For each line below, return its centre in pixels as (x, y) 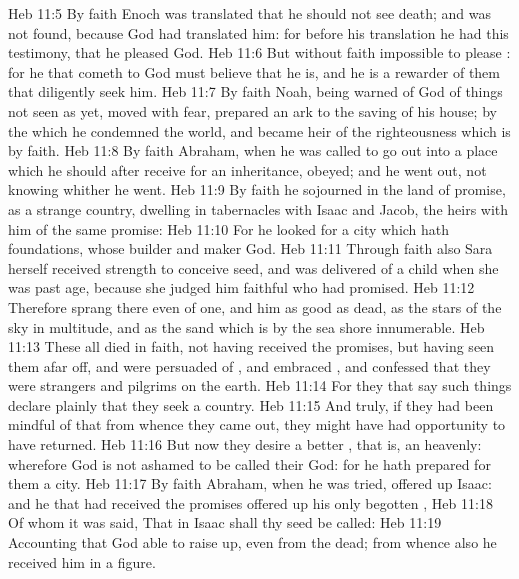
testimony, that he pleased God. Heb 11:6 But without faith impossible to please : (259, 52)
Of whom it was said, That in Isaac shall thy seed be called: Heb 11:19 (225, 522)
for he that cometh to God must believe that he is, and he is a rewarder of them (254, 71)
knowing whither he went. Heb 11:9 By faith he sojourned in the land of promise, (257, 189)
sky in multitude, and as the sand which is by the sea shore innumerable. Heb (246, 326)
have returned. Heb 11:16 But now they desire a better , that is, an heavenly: (245, 444)
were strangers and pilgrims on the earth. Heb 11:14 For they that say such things (260, 385)
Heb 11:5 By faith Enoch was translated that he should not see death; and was (250, 13)
